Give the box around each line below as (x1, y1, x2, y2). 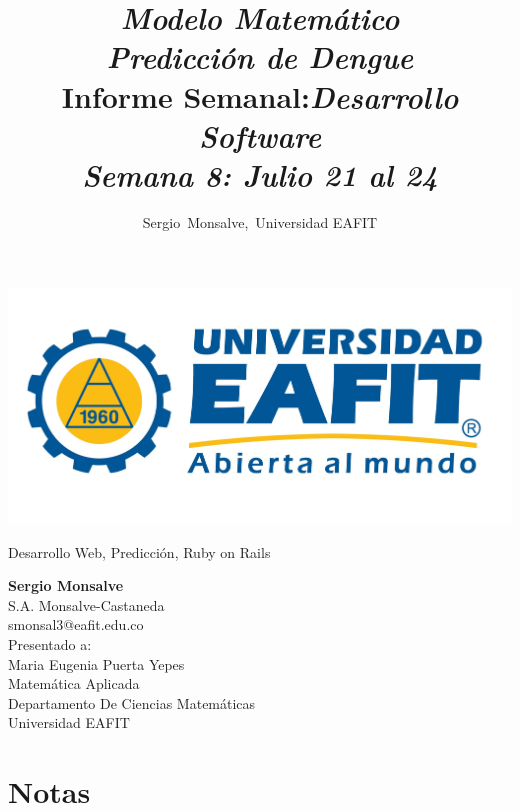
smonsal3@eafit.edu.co (8, 614, 144, 635)
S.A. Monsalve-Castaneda (8, 594, 165, 615)
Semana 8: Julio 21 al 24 (82, 153, 438, 195)
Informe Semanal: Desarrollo (61, 75, 459, 117)
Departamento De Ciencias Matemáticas (8, 692, 256, 713)
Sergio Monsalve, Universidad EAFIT (142, 211, 378, 232)
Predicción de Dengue (106, 36, 414, 78)
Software (198, 114, 322, 156)
